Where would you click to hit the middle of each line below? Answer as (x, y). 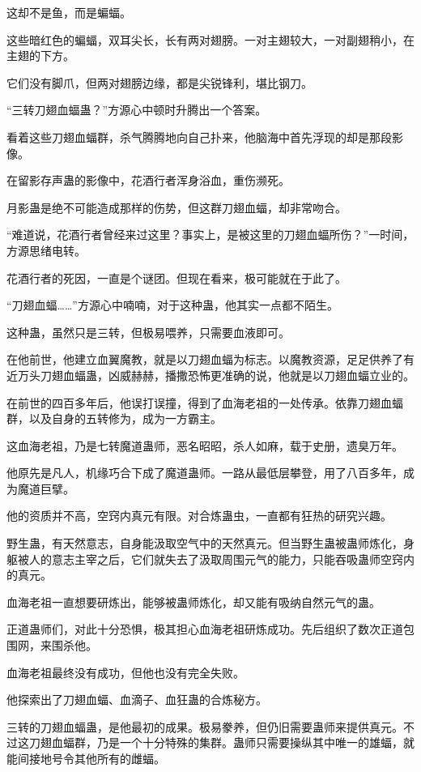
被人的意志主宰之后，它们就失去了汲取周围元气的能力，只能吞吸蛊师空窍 (210, 559)
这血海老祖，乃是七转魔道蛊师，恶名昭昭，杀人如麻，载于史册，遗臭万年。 (205, 445)
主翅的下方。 (40, 55)
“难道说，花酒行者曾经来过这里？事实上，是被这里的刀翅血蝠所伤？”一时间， (210, 235)
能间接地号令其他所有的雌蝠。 (86, 758)
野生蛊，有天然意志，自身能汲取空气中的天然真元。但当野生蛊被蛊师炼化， (205, 543)
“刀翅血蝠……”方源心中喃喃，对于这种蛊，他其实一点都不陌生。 (172, 305)
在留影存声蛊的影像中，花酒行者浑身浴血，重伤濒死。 (148, 180)
